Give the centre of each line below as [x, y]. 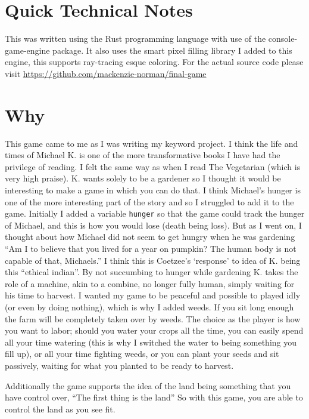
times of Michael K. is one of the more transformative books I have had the [143, 155]
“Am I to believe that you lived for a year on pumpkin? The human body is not [151, 249]
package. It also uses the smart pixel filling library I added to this [172, 50]
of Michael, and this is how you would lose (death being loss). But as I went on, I [153, 225]
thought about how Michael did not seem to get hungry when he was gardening [150, 237]
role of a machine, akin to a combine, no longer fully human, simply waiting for [150, 283]
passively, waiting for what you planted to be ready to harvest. [119, 365]
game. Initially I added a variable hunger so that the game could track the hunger [155, 213]
